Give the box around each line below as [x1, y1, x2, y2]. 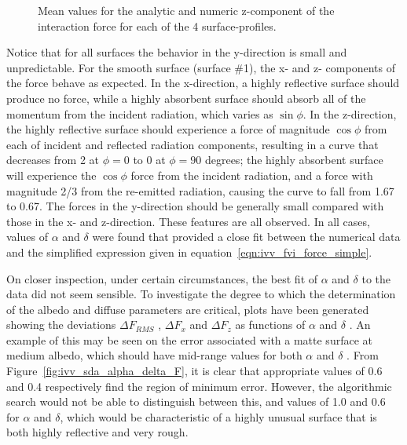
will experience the [6, 166, 97, 183]
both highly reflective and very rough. [6, 424, 189, 440]
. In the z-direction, [302, 105, 397, 122]
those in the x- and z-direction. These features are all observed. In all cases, [6, 213, 370, 229]
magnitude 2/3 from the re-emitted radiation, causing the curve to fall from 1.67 [6, 182, 394, 199]
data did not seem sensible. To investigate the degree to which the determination [6, 286, 396, 302]
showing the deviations [6, 316, 116, 333]
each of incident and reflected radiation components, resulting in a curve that [6, 136, 379, 152]
